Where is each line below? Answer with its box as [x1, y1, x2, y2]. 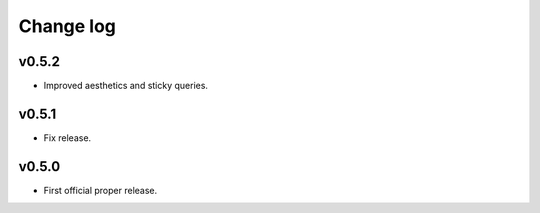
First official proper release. [43, 184, 158, 196]
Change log [18, 15, 117, 37]
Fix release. [43, 131, 92, 144]
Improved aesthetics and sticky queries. [43, 80, 209, 92]
